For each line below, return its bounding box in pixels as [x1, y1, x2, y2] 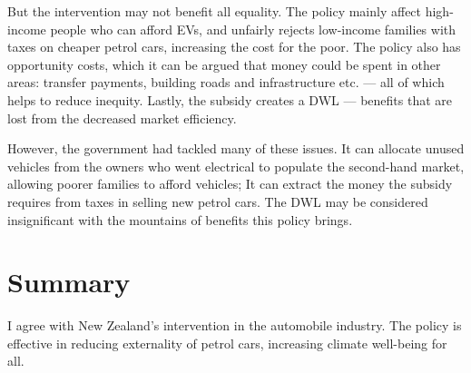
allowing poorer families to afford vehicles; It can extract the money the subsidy [7, 174, 453, 193]
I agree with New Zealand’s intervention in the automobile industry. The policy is [7, 316, 462, 335]
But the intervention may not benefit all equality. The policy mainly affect [7, 2, 422, 20]
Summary [7, 263, 131, 300]
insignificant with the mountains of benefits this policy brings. [7, 210, 353, 229]
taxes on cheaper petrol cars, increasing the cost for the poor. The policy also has [7, 37, 461, 56]
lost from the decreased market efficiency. [7, 108, 237, 127]
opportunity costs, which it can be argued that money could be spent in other [7, 54, 441, 74]
